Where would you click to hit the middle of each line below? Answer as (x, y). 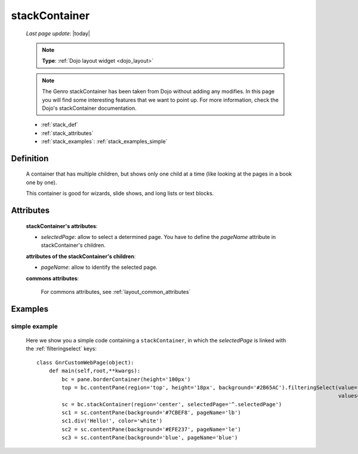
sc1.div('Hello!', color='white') (112, 421)
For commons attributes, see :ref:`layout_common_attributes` (116, 292)
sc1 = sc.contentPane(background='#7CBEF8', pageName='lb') (151, 413)
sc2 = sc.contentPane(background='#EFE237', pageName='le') (151, 429)
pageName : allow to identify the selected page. (99, 267)
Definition (30, 158)
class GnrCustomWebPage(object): (85, 362)
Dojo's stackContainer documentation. (89, 108)
